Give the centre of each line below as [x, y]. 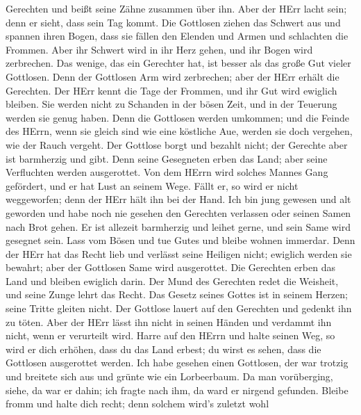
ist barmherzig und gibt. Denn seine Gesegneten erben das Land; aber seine [167, 158]
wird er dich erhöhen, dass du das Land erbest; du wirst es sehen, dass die [163, 349]
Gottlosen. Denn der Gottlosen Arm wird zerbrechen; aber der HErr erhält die [173, 76]
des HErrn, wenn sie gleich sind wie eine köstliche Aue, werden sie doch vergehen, [179, 131]
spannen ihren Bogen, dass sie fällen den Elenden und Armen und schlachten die [177, 36]
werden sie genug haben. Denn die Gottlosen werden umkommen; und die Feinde [177, 117]
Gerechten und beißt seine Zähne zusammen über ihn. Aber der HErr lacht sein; [176, 8]
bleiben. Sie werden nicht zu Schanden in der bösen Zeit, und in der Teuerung [171, 104]
